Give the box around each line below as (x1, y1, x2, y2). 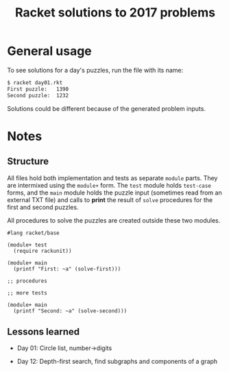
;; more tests (7, 289, 48, 296)
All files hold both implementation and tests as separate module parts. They (7, 173, 218, 182)
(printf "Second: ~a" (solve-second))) (13, 307, 128, 314)
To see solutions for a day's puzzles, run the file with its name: (7, 66, 184, 74)
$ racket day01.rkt (7, 79, 63, 86)
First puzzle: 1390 (7, 86, 69, 92)
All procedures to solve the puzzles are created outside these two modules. (7, 216, 221, 224)
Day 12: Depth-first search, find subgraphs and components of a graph (16, 358, 218, 366)
